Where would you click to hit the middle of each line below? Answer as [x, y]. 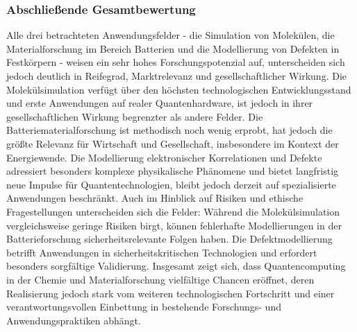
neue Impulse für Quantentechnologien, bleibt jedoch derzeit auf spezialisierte [171, 184]
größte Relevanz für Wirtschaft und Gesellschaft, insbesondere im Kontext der [173, 143]
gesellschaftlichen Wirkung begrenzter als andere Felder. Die [135, 116]
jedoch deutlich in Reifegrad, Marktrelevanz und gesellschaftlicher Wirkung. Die [176, 76]
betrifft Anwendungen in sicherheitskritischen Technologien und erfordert [162, 252]
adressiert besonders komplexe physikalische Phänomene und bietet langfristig [173, 171]
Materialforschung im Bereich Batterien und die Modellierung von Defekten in [173, 48]
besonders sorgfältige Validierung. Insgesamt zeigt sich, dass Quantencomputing [176, 266]
